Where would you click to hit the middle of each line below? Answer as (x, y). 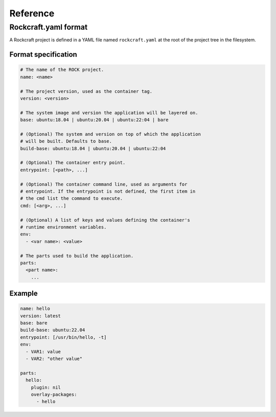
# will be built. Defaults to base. (66, 141)
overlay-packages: (54, 394)
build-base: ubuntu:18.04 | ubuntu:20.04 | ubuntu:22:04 (93, 148)
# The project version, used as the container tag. (86, 91)
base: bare (34, 323)
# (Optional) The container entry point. (73, 163)
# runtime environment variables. (63, 227)
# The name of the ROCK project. (62, 70)
